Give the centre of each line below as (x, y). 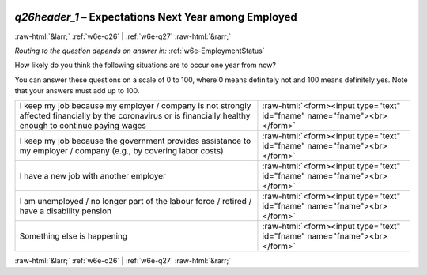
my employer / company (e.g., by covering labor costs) (122, 151)
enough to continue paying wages (83, 126)
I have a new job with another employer (93, 176)
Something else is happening (74, 236)
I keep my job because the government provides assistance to (135, 141)
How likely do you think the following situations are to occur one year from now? (145, 65)
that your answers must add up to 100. (77, 91)
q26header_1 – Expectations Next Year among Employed (156, 17)
